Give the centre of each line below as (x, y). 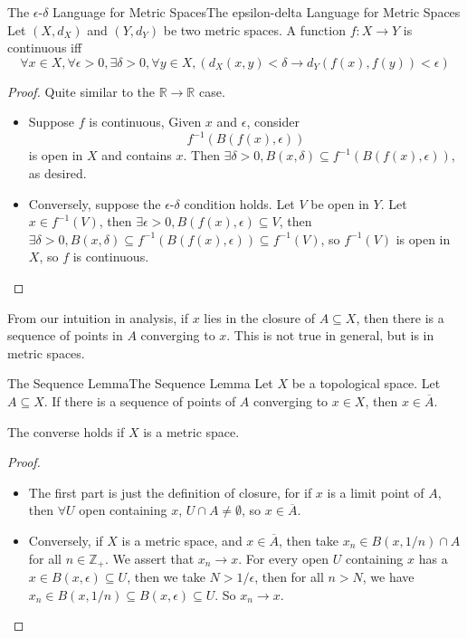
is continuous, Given (145, 122)
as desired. (57, 173)
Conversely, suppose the (95, 203)
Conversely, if (66, 540)
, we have (388, 577)
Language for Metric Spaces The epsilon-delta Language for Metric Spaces (257, 12)
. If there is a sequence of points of (140, 401)
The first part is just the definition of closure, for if (170, 492)
